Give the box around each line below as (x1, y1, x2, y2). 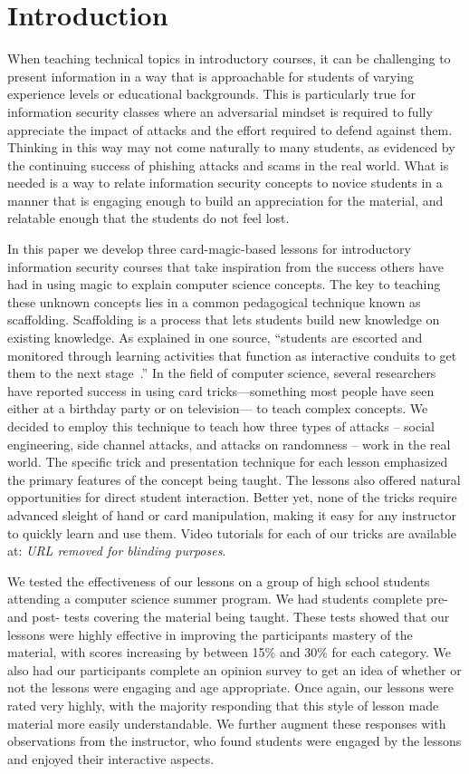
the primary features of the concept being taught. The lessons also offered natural (7, 469, 461, 489)
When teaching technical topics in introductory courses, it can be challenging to (7, 49, 451, 68)
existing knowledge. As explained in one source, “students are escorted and (7, 328, 423, 347)
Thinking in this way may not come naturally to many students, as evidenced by (7, 138, 455, 157)
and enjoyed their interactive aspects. (7, 749, 215, 768)
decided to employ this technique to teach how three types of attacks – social (7, 417, 435, 435)
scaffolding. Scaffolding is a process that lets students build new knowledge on (7, 310, 440, 329)
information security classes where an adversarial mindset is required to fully (7, 102, 433, 121)
